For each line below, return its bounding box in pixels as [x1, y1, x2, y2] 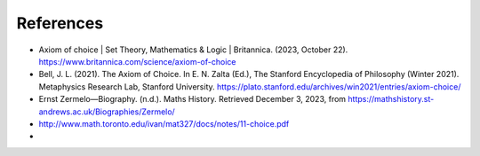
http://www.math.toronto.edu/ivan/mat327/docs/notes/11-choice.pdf [38, 118, 290, 129]
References [16, 13, 104, 33]
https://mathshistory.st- [348, 94, 435, 105]
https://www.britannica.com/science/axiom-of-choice [38, 56, 236, 66]
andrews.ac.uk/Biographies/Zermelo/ [38, 106, 175, 117]
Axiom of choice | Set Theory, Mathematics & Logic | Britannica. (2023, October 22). [38, 44, 348, 55]
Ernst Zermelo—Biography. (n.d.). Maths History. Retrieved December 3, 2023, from [38, 94, 347, 105]
